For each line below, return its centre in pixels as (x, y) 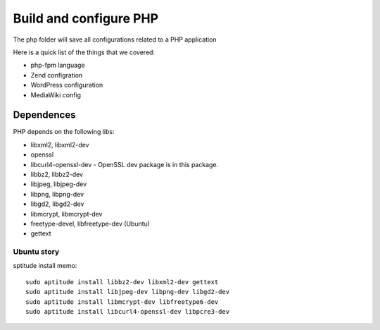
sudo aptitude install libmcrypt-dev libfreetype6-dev (122, 302)
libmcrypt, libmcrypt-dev (66, 214)
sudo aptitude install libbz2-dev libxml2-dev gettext (122, 282)
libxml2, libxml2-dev (60, 145)
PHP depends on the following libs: (64, 132)
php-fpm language (58, 65)
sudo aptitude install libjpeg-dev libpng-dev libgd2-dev (128, 292)
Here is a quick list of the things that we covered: (84, 52)
